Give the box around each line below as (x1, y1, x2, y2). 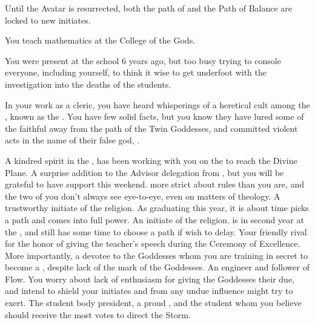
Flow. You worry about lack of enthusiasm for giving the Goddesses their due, (5, 272, 295, 285)
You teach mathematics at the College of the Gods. (5, 34, 196, 47)
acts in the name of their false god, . (5, 134, 140, 146)
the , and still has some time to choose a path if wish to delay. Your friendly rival (5, 225, 307, 238)
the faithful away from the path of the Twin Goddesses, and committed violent (5, 122, 298, 134)
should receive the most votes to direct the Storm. (5, 308, 191, 321)
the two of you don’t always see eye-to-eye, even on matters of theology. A (5, 189, 280, 202)
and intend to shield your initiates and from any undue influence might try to (5, 284, 293, 297)
